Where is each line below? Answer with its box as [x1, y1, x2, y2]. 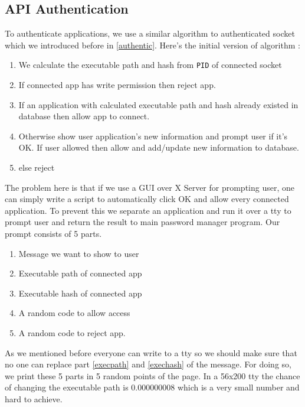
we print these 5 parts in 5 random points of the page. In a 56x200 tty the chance [5, 369, 300, 382]
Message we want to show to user [18, 247, 139, 259]
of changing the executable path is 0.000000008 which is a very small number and [5, 381, 300, 393]
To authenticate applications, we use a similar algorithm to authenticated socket [5, 27, 295, 40]
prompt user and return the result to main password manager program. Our [5, 216, 280, 228]
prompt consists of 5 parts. [5, 227, 102, 239]
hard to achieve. [5, 392, 63, 405]
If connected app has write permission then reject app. [18, 79, 216, 91]
